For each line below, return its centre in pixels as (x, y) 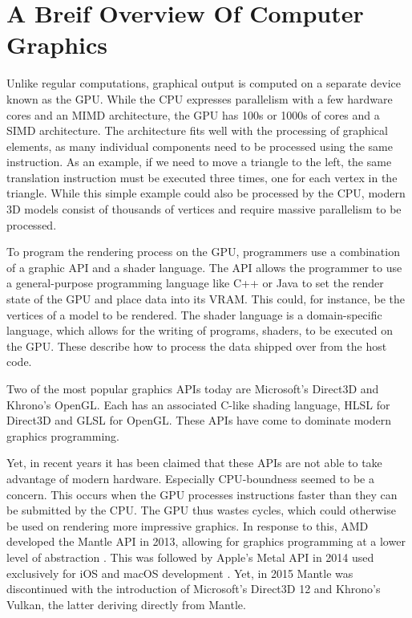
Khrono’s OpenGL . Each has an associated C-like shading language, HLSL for (198, 404)
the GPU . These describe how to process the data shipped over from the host (197, 346)
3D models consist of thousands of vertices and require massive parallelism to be (204, 209)
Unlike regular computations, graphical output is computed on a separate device (204, 83)
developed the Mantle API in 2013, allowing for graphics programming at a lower (206, 541)
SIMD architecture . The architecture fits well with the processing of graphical (197, 130)
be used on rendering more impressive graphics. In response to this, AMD (188, 525)
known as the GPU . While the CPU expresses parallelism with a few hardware (200, 98)
